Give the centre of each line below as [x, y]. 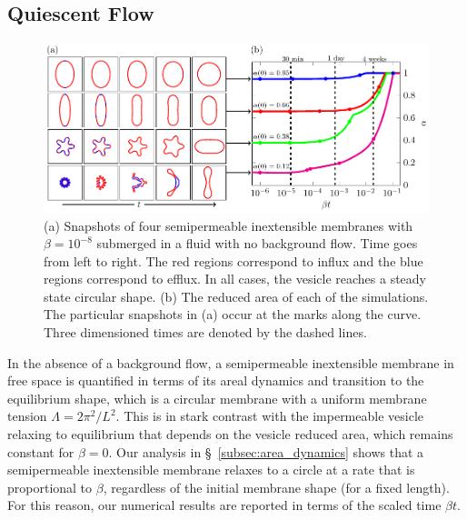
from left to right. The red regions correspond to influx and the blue [233, 260]
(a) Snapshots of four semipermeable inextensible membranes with [229, 225]
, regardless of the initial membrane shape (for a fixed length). [276, 487]
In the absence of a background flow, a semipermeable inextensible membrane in [231, 362]
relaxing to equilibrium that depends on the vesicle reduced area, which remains [230, 434]
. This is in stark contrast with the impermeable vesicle [270, 416]
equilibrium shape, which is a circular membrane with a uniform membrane [217, 398]
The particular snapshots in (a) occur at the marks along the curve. [233, 314]
